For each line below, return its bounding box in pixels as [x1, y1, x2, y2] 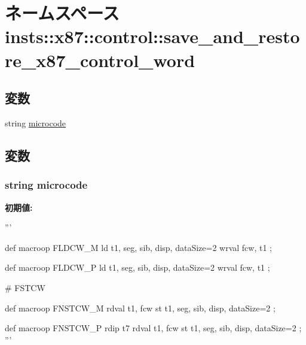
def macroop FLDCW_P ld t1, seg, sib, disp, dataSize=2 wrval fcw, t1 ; [5, 261, 270, 274]
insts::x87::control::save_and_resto [5, 24, 300, 49]
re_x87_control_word [5, 47, 195, 72]
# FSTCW [5, 281, 45, 293]
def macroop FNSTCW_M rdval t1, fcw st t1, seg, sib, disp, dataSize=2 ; [5, 301, 276, 314]
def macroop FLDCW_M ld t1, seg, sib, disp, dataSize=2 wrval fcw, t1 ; [5, 241, 272, 253]
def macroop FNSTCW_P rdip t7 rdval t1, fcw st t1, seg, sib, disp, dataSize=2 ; [5, 322, 302, 334]
